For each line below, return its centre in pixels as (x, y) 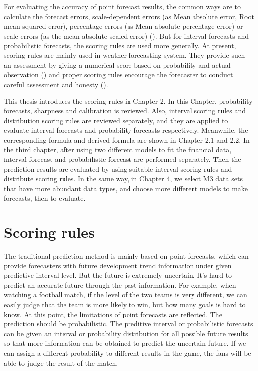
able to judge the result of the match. (61, 362)
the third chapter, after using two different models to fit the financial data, (118, 149)
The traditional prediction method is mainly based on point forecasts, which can (126, 256)
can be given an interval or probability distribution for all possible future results (126, 333)
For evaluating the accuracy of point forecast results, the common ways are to (123, 6)
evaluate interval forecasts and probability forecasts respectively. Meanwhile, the (126, 130)
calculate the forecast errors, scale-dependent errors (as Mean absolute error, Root (129, 16)
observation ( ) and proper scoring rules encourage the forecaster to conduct (119, 75)
